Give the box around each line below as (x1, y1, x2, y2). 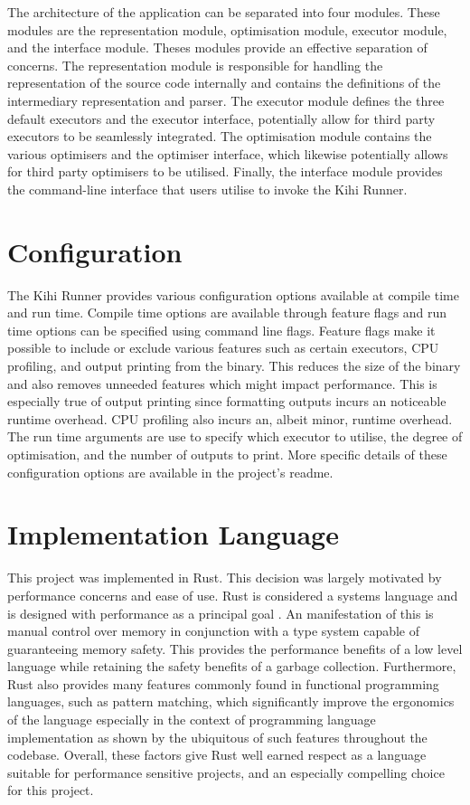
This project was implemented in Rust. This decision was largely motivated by (7, 568, 442, 587)
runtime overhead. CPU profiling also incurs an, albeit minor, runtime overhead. (7, 409, 453, 428)
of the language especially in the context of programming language (7, 710, 376, 729)
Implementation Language (7, 516, 339, 553)
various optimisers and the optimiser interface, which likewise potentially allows (7, 144, 448, 163)
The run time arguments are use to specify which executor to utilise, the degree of (7, 427, 463, 446)
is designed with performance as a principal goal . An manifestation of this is (7, 603, 434, 622)
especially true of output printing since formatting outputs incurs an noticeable (7, 392, 446, 411)
